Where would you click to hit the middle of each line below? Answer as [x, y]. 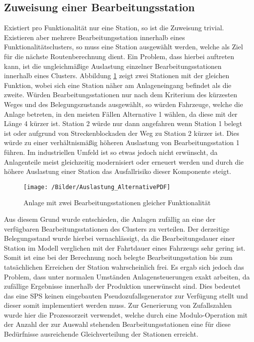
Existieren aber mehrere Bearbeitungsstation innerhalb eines [95, 37]
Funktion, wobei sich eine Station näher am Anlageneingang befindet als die [118, 85]
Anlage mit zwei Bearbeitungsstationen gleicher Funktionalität [117, 203]
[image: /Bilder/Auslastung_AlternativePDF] [97, 187]
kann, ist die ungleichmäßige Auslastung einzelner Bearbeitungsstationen [113, 66]
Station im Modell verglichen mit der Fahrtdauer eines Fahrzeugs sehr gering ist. [125, 247]
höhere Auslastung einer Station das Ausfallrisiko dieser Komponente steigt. [118, 171]
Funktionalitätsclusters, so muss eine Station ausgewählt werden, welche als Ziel [124, 47]
